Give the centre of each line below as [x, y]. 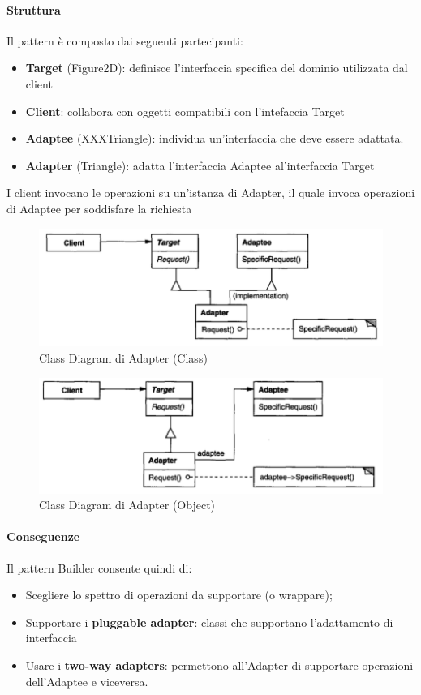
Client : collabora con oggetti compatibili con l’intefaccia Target [185, 111]
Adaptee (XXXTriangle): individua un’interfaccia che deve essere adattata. [215, 138]
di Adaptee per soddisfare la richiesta [99, 208]
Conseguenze [43, 536]
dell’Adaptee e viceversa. [87, 681]
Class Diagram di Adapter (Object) [127, 505]
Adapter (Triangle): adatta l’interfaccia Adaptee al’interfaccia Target [200, 165]
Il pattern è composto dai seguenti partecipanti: [125, 40]
